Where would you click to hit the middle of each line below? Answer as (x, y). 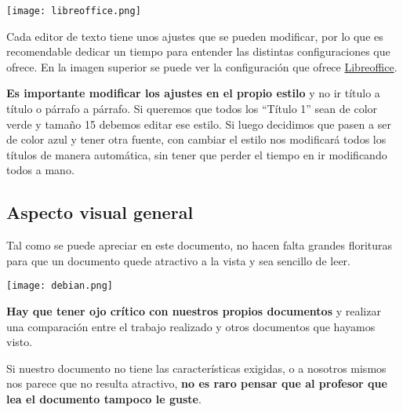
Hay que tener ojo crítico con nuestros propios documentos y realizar (194, 311)
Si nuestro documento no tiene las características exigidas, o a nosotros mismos (196, 368)
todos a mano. (40, 170)
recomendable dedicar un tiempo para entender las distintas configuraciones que (198, 51)
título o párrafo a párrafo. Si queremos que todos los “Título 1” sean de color (192, 109)
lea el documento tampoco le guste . (104, 399)
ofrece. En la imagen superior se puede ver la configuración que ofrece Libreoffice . (202, 66)
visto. (20, 342)
